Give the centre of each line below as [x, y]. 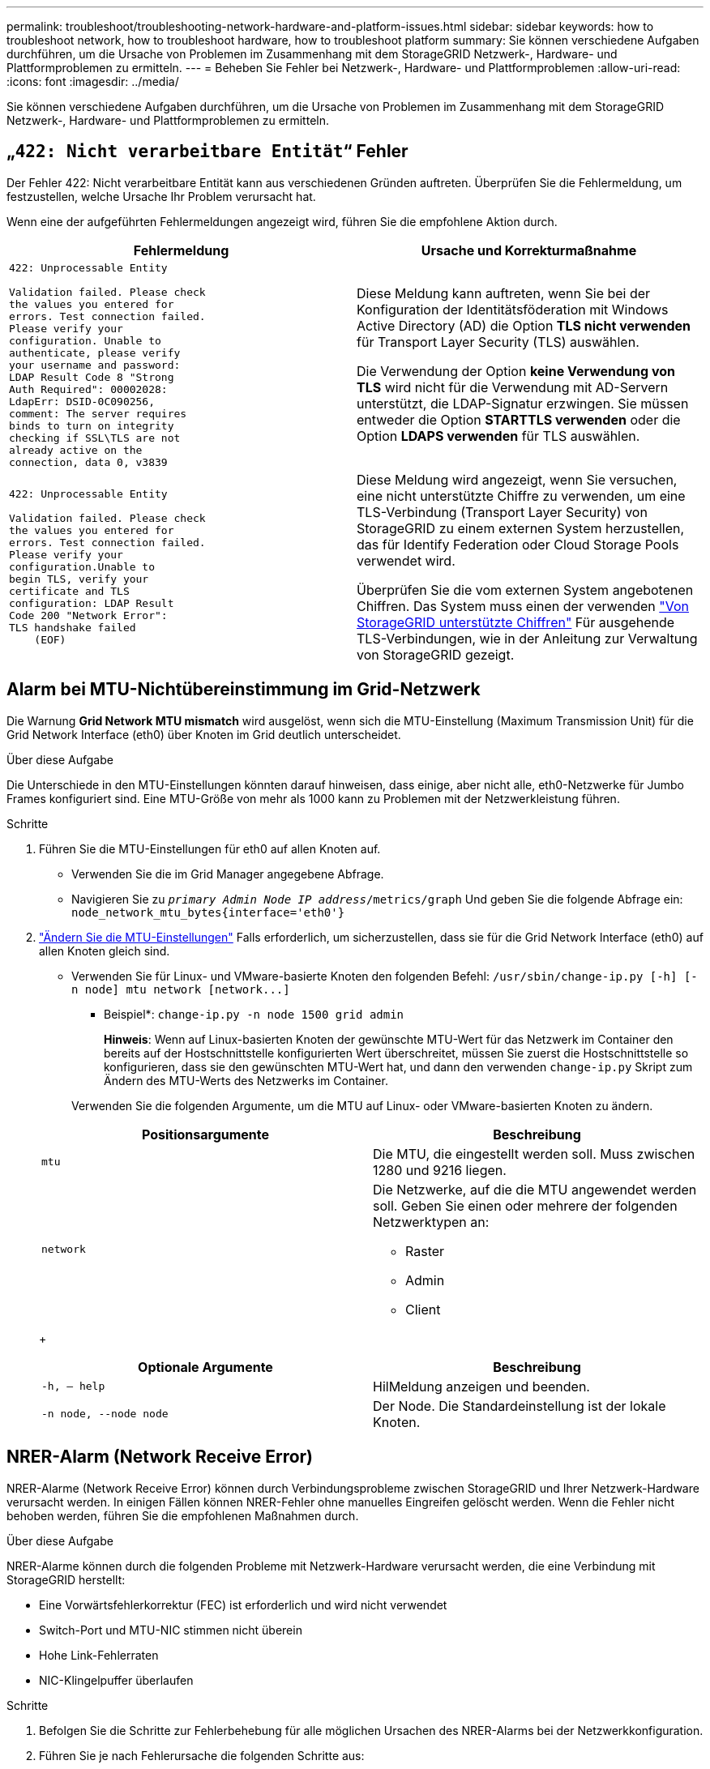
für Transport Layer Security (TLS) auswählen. [498, 342]
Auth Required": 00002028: [88, 389]
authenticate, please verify [95, 353]
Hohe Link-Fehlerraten [99, 1655]
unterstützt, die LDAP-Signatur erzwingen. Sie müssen [523, 404]
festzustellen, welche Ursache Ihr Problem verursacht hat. [161, 196]
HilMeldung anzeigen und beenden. [481, 1386]
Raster [425, 1251]
